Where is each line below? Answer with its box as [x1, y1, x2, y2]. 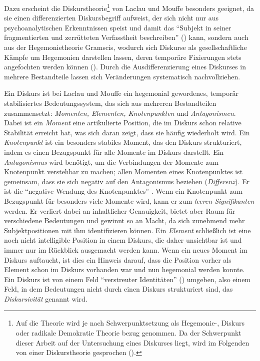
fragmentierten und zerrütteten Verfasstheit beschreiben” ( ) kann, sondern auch [4, 32, 248, 42]
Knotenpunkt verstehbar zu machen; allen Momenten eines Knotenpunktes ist [4, 166, 243, 177]
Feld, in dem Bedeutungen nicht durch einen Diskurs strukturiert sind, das [4, 284, 233, 294]
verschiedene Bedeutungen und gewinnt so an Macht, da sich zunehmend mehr [4, 215, 245, 226]
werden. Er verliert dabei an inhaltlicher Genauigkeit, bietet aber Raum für [4, 205, 235, 216]
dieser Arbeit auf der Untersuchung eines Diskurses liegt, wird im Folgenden [15, 337, 249, 348]
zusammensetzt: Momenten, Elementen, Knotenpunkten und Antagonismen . [4, 107, 236, 118]
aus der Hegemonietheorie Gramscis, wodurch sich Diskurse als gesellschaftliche [4, 42, 247, 52]
